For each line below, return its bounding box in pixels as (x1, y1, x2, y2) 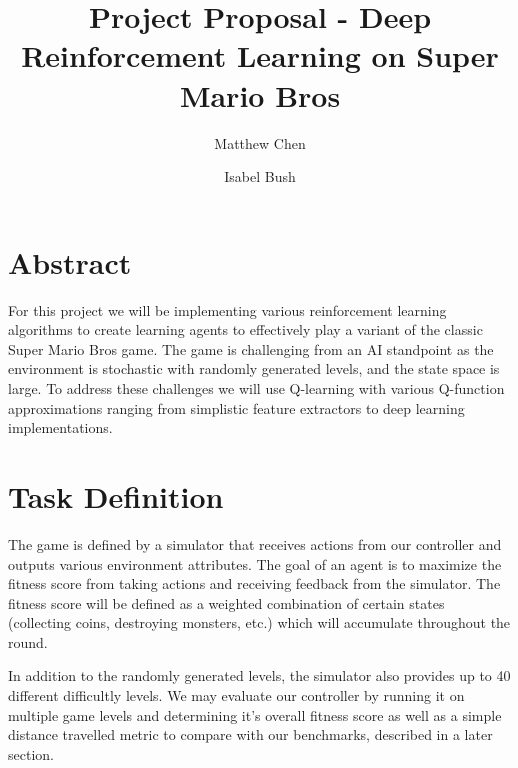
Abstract (8, 241, 132, 282)
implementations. (8, 417, 113, 438)
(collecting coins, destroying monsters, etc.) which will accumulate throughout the (8, 612, 511, 633)
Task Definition (8, 475, 224, 516)
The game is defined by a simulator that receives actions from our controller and (8, 533, 502, 554)
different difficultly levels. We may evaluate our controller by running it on (8, 685, 465, 706)
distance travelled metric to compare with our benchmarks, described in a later (8, 724, 493, 745)
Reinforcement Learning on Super (21, 35, 499, 76)
